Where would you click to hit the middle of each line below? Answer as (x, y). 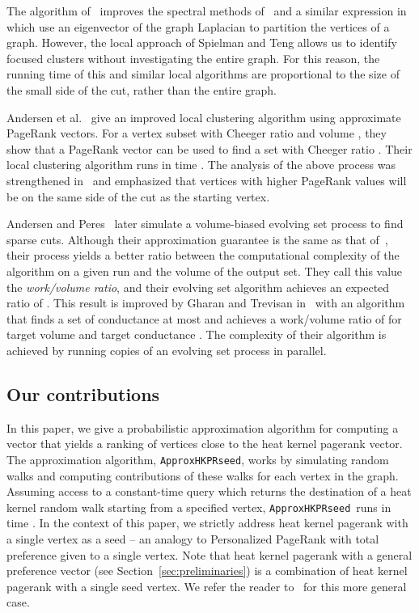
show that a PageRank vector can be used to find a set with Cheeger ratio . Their (209, 148)
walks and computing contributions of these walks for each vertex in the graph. (203, 475)
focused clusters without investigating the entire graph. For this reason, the (193, 58)
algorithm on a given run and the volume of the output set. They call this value (205, 271)
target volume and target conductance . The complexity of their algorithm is (197, 334)
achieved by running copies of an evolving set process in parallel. (167, 350)
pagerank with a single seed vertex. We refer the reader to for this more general (207, 586)
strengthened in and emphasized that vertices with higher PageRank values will (207, 180)
